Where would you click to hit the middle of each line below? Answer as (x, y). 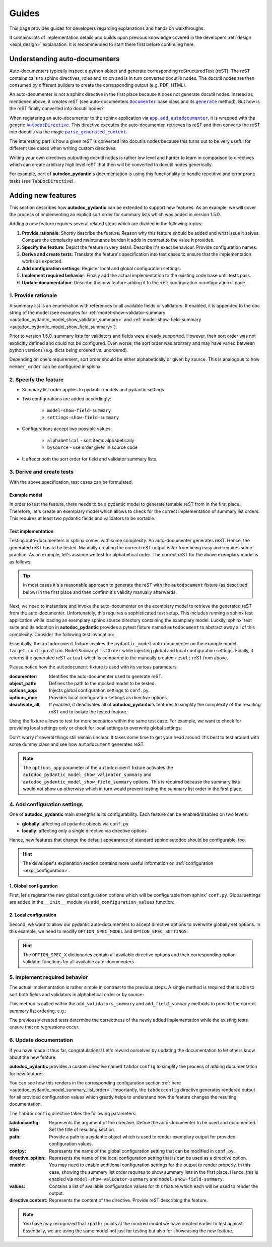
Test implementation (31, 531)
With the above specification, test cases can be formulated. (71, 482)
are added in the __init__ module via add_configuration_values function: (92, 902)
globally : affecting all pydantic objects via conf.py (75, 823)
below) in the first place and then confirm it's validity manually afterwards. (100, 592)
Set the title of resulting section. (82, 1130)
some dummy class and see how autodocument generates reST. (77, 744)
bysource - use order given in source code (92, 447)
